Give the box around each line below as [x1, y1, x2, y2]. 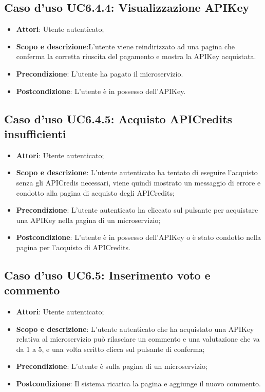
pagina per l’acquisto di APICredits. [16, 241, 130, 252]
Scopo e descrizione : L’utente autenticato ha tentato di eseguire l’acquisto [16, 167, 258, 178]
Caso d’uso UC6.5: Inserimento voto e [4, 267, 211, 283]
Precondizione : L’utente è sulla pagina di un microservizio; [16, 361, 207, 371]
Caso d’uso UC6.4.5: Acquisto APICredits [4, 110, 233, 126]
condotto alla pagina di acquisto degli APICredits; [16, 187, 175, 198]
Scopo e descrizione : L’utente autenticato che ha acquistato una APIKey [16, 323, 254, 334]
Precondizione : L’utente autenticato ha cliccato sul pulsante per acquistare [16, 204, 258, 215]
